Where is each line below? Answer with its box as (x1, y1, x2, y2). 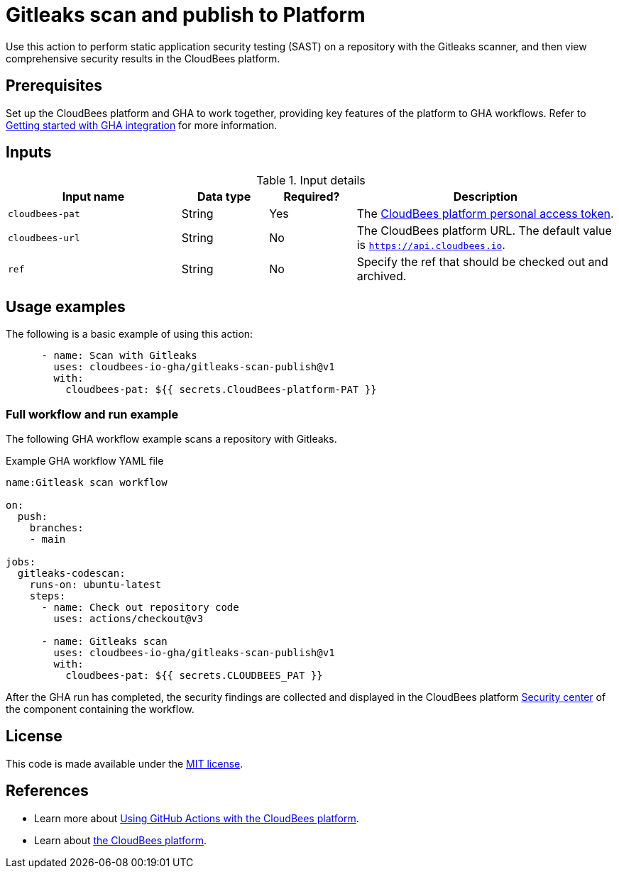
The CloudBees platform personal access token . (356, 206, 614, 221)
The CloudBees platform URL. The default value (356, 223, 612, 238)
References (6, 782, 89, 800)
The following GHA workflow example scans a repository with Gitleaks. (6, 433, 337, 446)
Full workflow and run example (6, 406, 179, 421)
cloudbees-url (8, 232, 80, 243)
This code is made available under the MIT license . (6, 757, 243, 770)
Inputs (6, 143, 52, 162)
